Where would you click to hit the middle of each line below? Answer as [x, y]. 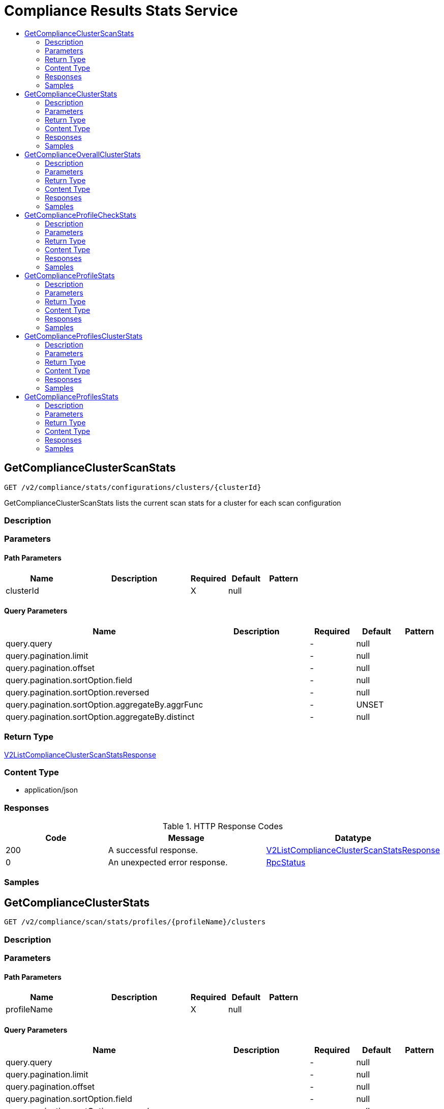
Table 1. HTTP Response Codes [223, 826]
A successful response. [153, 850]
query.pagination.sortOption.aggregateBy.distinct [100, 717]
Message [186, 838]
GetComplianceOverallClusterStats [83, 154]
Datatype [353, 838]
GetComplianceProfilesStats [71, 396]
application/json [51, 790]
